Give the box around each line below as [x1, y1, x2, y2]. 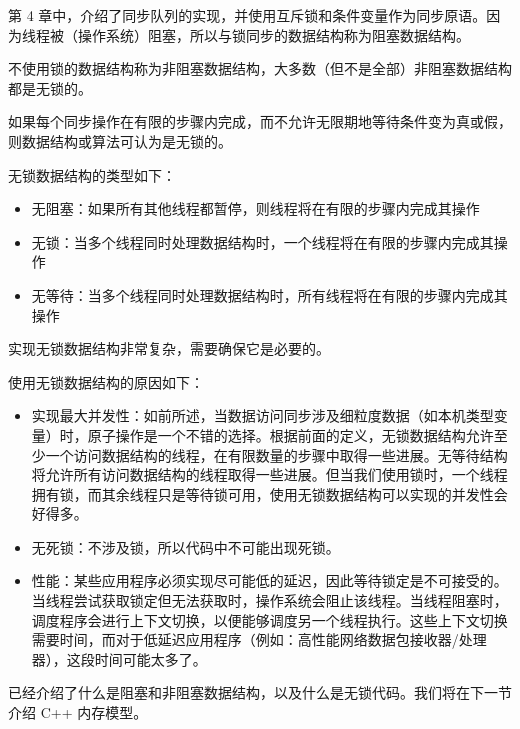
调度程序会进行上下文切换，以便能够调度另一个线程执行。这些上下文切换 [31, 609, 508, 630]
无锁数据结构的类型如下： [8, 164, 176, 185]
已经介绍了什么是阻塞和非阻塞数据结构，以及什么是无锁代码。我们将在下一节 [8, 682, 512, 703]
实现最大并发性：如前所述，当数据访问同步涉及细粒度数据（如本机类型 [31, 405, 494, 426]
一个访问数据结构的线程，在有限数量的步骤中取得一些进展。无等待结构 [45, 444, 508, 465]
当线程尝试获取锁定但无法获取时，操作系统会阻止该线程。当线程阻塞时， [31, 590, 508, 611]
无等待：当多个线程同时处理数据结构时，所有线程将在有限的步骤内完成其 [31, 284, 508, 305]
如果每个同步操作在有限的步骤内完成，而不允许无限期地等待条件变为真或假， [8, 111, 512, 132]
